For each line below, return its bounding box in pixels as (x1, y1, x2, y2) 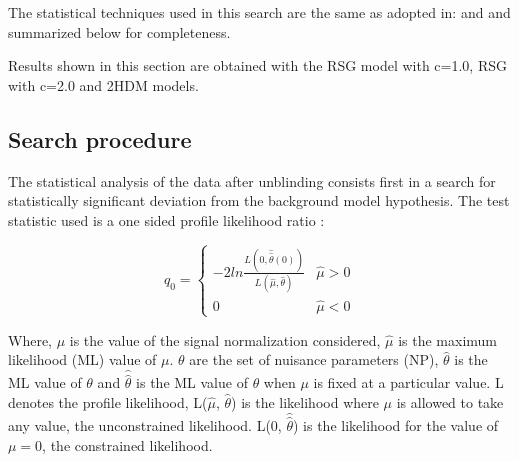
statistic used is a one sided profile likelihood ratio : (8, 209, 325, 230)
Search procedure (8, 123, 192, 154)
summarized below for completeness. (8, 21, 231, 42)
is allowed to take (396, 391, 504, 412)
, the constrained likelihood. (42, 434, 213, 455)
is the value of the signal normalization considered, (69, 329, 381, 350)
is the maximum (398, 329, 498, 350)
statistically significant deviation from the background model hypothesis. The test (8, 190, 510, 211)
